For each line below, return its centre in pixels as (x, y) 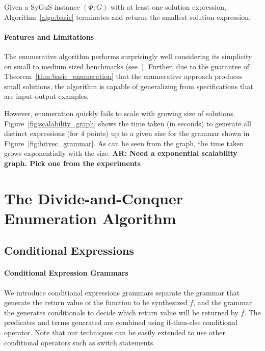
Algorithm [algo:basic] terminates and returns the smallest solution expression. (127, 17)
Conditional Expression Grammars (66, 273)
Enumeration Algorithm (90, 218)
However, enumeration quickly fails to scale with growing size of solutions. (120, 113)
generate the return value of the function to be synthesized (96, 302)
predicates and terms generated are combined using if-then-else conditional (121, 322)
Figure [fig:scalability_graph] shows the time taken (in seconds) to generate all (128, 123)
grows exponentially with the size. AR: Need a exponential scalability (121, 153)
